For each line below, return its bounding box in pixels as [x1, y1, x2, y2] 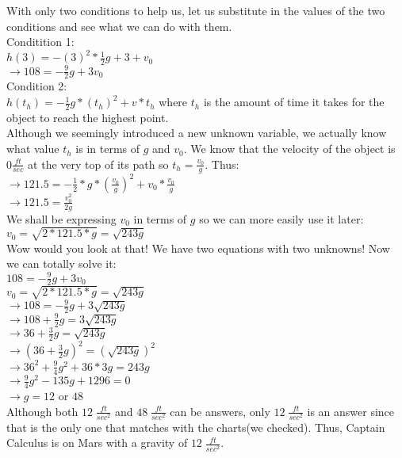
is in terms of [75, 140, 140, 157]
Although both [6, 403, 78, 419]
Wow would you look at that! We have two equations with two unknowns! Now [6, 239, 390, 256]
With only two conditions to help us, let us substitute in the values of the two [6, 2, 385, 18]
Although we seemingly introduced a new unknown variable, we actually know [6, 124, 387, 141]
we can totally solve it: [6, 255, 117, 272]
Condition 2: [6, 78, 67, 94]
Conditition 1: [6, 33, 75, 50]
